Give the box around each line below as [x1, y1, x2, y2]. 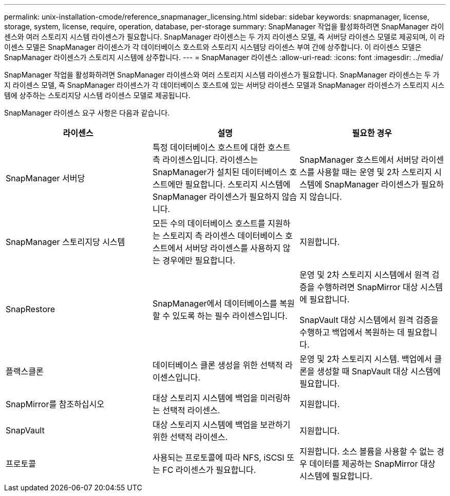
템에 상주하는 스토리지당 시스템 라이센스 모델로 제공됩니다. [4, 91, 191, 100]
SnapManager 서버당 [6, 173, 85, 183]
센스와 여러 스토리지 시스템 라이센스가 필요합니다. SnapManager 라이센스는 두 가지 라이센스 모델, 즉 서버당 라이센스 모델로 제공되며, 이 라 [4, 32, 445, 41]
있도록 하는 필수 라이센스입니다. [172, 311, 288, 321]
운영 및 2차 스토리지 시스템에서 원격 [299, 270, 430, 280]
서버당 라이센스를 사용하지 [185, 243, 281, 253]
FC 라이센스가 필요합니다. [162, 465, 256, 475]
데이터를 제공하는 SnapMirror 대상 [309, 459, 436, 469]
